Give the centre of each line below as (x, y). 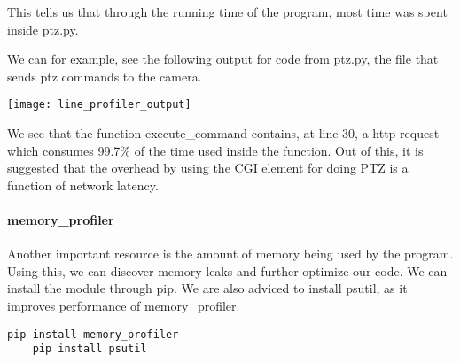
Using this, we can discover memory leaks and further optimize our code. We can (227, 270)
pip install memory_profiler (93, 334)
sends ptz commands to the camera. (105, 76)
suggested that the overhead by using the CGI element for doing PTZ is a (208, 168)
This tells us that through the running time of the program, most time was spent (227, 12)
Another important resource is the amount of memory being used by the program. (230, 254)
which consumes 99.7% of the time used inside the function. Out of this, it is (215, 150)
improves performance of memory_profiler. (124, 305)
